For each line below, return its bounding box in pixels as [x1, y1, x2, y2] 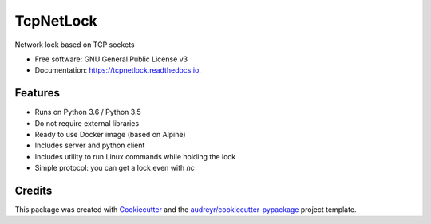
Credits [14, 184, 53, 197]
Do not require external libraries [34, 118, 140, 128]
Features [14, 86, 60, 100]
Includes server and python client [34, 140, 145, 151]
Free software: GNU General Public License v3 [34, 54, 188, 64]
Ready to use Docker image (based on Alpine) [34, 130, 187, 140]
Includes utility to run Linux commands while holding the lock [34, 151, 236, 161]
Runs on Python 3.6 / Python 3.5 [34, 108, 141, 117]
